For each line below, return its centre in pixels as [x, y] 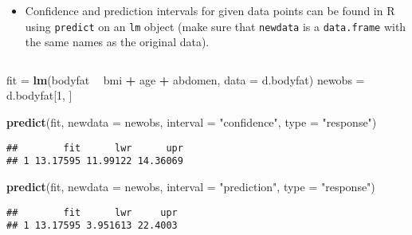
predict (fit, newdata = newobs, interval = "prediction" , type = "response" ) [191, 186]
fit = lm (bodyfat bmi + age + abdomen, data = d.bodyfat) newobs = [186, 79]
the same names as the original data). [117, 42]
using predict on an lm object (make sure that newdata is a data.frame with [216, 26]
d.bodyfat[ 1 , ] [39, 95]
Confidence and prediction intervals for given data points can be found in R [210, 10]
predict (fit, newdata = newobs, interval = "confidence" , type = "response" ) [192, 122]
